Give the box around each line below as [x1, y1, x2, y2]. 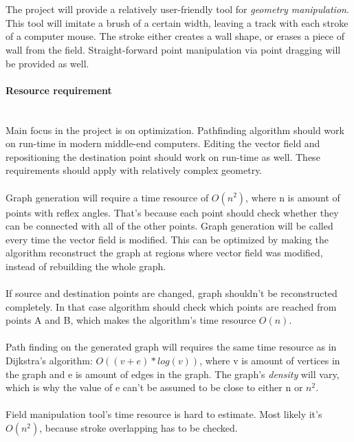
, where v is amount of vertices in [199, 353, 340, 368]
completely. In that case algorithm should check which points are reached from [5, 299, 337, 313]
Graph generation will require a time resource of [5, 190, 209, 204]
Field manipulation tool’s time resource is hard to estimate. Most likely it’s [5, 407, 322, 421]
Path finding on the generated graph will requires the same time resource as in [5, 340, 337, 354]
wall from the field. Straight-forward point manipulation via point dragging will [5, 42, 341, 56]
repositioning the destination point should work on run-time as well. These [5, 149, 320, 164]
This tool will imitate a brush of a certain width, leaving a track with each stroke [5, 15, 349, 30]
